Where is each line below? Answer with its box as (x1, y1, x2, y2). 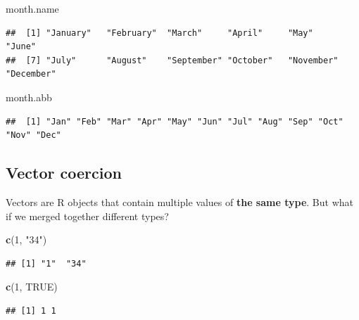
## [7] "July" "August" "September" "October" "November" (6, 55, 339, 65)
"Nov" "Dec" (6, 130, 61, 141)
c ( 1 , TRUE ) (6, 279, 58, 294)
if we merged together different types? (6, 208, 169, 223)
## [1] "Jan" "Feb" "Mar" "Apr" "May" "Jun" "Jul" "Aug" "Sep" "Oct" (6, 116, 344, 127)
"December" (6, 69, 56, 79)
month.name (6, 1, 59, 15)
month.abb (6, 89, 52, 104)
